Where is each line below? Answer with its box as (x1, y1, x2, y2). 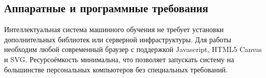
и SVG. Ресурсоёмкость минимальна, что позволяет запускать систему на (4, 54, 234, 64)
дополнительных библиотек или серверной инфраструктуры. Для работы (4, 34, 232, 44)
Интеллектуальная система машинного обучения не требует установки (4, 24, 224, 35)
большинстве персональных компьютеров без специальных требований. (4, 64, 228, 74)
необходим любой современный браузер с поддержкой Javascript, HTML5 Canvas (4, 44, 262, 55)
